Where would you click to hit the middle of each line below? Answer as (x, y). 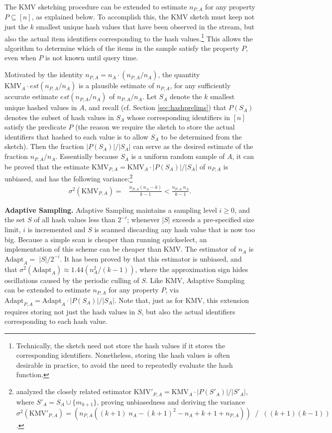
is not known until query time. (92, 58)
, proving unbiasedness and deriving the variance (171, 401)
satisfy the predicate (35, 127)
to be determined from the (201, 136)
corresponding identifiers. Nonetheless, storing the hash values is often (123, 355)
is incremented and (56, 229)
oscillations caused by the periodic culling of (72, 280)
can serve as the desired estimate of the (193, 146)
